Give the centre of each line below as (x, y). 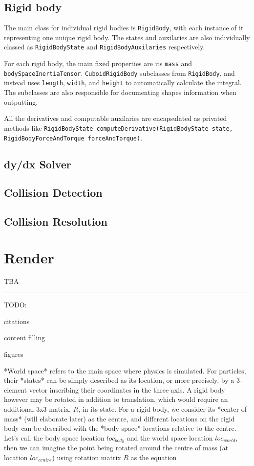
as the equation (154, 457)
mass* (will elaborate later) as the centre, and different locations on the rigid (119, 418)
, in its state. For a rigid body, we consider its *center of (163, 408)
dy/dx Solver (38, 164)
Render (29, 257)
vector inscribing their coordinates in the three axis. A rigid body (127, 389)
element (16, 389)
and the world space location (170, 437)
